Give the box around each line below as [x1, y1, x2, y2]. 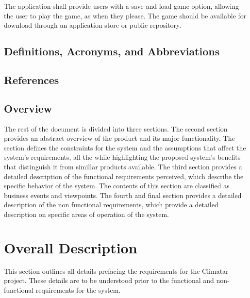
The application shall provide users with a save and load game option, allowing [4, 1, 239, 11]
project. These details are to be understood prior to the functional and [4, 275, 214, 285]
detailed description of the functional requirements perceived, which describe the [4, 171, 244, 181]
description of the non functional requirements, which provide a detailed [4, 199, 218, 210]
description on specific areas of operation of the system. [4, 209, 169, 219]
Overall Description [4, 237, 137, 257]
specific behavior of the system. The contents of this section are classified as [4, 181, 230, 191]
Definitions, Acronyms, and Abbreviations [4, 44, 220, 59]
